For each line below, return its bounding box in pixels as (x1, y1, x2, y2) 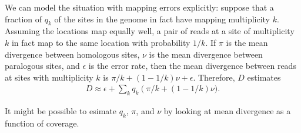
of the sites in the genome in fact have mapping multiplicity (54, 12, 270, 25)
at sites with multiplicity (5, 71, 93, 83)
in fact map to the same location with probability (11, 36, 190, 48)
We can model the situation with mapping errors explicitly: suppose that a (5, 1, 274, 13)
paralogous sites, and (5, 59, 80, 72)
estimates (247, 71, 281, 83)
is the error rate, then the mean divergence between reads (88, 59, 296, 72)
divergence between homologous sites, (5, 48, 140, 60)
